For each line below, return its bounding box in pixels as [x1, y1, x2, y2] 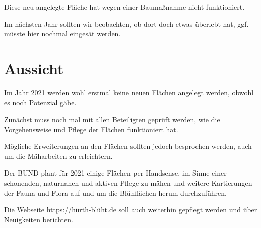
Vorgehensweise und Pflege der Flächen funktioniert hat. [4, 124, 178, 134]
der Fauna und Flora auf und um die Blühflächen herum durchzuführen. [4, 187, 227, 198]
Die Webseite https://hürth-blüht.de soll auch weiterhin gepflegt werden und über [4, 204, 257, 215]
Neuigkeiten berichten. [4, 214, 73, 224]
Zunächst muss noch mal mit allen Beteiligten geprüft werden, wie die [4, 114, 220, 125]
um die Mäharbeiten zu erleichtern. [4, 150, 113, 161]
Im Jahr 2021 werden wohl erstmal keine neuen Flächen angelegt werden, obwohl [4, 87, 254, 97]
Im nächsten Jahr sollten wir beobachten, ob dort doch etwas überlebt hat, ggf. [4, 18, 249, 29]
